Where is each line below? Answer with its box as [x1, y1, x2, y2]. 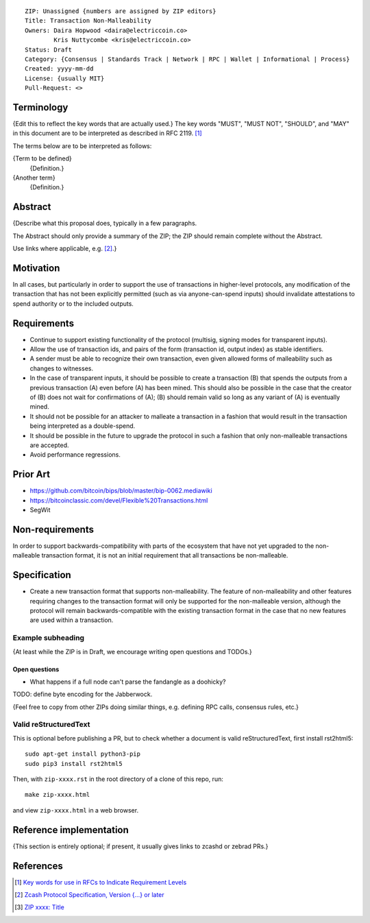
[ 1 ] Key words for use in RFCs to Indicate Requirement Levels [14, 878, 187, 886]
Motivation [12, 262, 60, 274]
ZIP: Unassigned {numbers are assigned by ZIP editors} [25, 8, 217, 15]
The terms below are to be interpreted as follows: [12, 141, 152, 150]
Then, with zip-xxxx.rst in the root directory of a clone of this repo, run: [12, 775, 224, 783]
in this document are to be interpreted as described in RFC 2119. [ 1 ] [12, 129, 202, 137]
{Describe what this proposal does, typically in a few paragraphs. [12, 219, 197, 228]
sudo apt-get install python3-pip [25, 750, 140, 758]
